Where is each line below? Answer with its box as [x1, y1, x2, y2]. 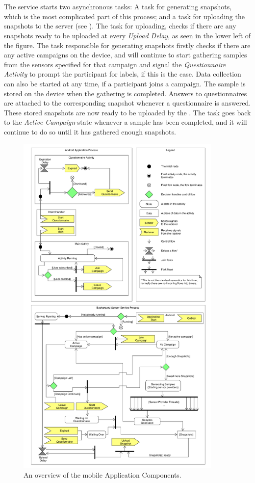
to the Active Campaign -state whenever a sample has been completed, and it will [4, 117, 247, 127]
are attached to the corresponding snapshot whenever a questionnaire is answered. [4, 98, 251, 108]
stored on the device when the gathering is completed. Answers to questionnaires [4, 88, 247, 98]
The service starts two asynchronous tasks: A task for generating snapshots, [4, 1, 232, 12]
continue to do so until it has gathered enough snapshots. [4, 126, 176, 136]
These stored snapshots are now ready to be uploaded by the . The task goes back [4, 107, 251, 117]
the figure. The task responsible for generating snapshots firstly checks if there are [4, 40, 251, 50]
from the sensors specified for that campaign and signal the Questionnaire [4, 59, 226, 69]
